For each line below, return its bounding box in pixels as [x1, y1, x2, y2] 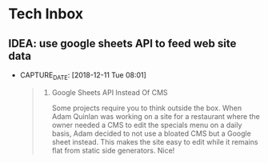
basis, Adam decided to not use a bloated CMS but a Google [51, 129, 252, 138]
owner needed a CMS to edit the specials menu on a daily [51, 120, 242, 129]
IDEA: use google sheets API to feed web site [8, 37, 237, 50]
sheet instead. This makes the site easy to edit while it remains [51, 137, 258, 146]
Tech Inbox [8, 5, 84, 23]
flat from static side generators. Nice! [51, 145, 175, 155]
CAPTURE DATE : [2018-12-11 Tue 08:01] [19, 70, 146, 81]
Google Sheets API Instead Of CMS [51, 87, 168, 97]
